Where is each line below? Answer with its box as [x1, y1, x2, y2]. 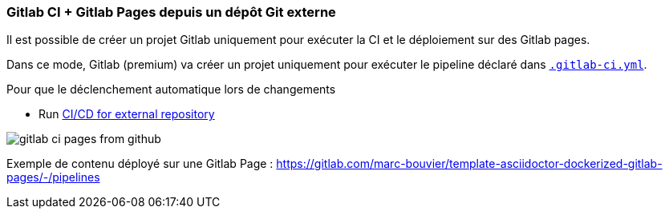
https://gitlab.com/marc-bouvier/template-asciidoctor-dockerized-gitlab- [276, 157, 663, 171]
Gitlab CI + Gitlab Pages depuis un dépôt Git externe [6, 4, 336, 20]
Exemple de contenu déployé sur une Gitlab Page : [6, 157, 274, 171]
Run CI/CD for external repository [39, 107, 215, 121]
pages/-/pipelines [6, 170, 100, 185]
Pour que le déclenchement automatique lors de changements [6, 82, 336, 97]
